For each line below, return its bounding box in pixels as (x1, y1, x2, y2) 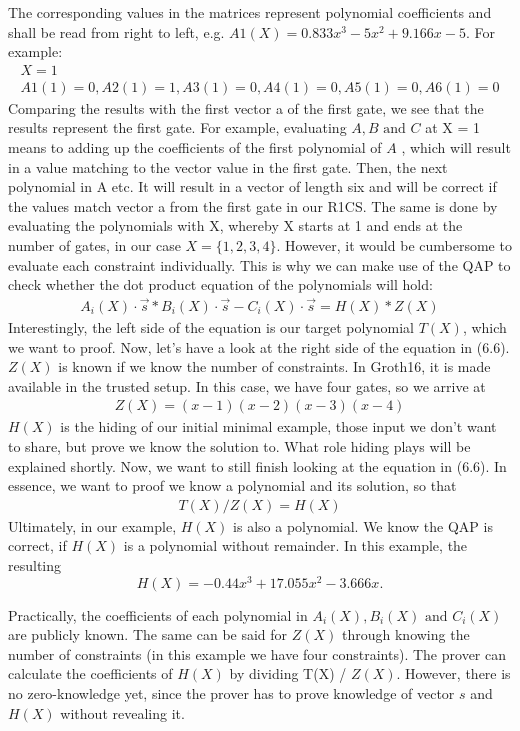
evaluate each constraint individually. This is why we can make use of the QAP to (8, 254, 511, 275)
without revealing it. (60, 702, 185, 723)
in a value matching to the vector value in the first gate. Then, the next (8, 156, 448, 177)
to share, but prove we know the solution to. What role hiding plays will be (8, 436, 471, 457)
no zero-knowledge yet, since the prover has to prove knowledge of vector (8, 683, 455, 704)
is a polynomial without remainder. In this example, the (123, 535, 468, 556)
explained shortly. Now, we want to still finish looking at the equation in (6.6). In (8, 455, 507, 476)
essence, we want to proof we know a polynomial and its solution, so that (8, 475, 457, 496)
